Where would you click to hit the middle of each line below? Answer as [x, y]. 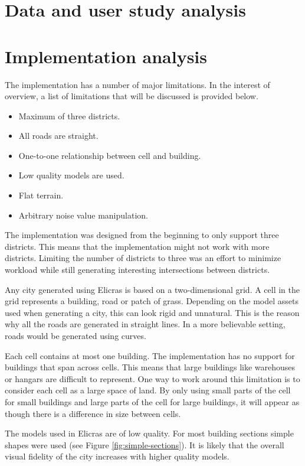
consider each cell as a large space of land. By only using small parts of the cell [148, 390]
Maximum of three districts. [69, 115]
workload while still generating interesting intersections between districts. [137, 270]
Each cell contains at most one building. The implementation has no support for [150, 355]
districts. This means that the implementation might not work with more [137, 246]
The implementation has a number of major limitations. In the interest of [137, 84]
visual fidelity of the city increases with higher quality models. [117, 456]
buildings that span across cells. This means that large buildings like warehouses [150, 367]
